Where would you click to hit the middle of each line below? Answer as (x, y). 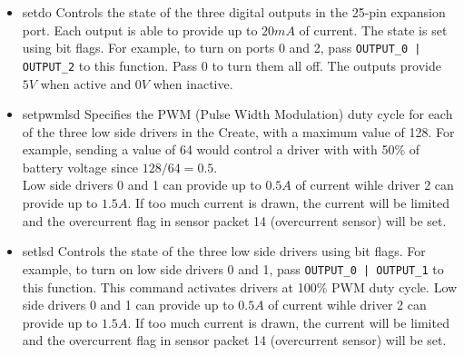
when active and (86, 83)
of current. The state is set (373, 30)
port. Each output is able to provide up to (140, 30)
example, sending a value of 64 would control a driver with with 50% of (221, 149)
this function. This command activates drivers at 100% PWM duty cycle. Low (240, 287)
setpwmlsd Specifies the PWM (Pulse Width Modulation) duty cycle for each (237, 114)
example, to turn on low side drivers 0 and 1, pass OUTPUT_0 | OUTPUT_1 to (233, 268)
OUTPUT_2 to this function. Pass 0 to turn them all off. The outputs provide (232, 65)
